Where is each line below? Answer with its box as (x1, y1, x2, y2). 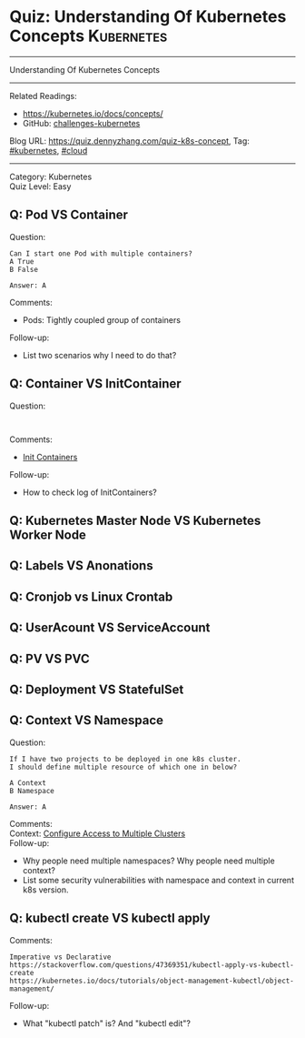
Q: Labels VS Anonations (9, 558, 153, 574)
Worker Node (9, 527, 86, 542)
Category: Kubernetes (9, 171, 93, 182)
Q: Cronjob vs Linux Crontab (9, 589, 173, 604)
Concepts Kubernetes (9, 25, 168, 46)
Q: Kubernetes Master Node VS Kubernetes (9, 512, 261, 529)
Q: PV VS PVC (9, 650, 90, 666)
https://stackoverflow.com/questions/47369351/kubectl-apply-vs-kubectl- (9, 960, 295, 970)
